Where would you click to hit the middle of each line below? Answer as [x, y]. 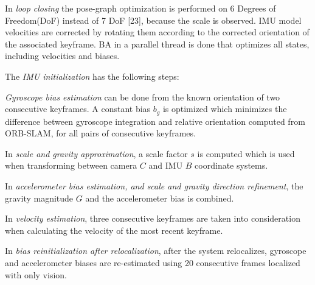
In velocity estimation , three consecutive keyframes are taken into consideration [153, 218]
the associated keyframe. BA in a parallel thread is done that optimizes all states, [157, 44]
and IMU [166, 165]
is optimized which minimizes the [225, 109]
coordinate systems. [231, 165]
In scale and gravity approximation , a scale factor [96, 153]
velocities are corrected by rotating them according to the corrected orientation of [157, 32]
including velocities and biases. [62, 56]
